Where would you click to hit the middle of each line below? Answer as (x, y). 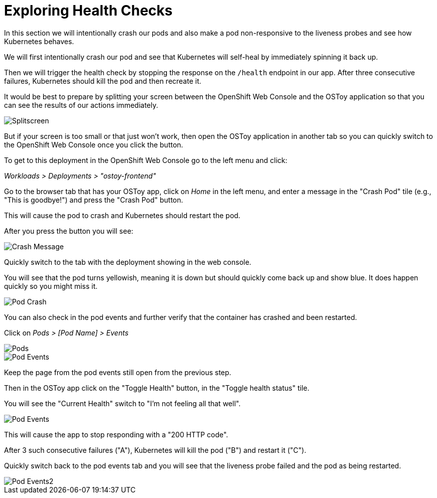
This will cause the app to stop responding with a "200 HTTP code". (116, 434)
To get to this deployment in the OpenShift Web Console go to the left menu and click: (146, 160)
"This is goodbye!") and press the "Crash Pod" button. (94, 200)
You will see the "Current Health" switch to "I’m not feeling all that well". (122, 403)
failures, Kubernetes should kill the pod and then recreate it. (103, 81)
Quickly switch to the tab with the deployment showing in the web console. (128, 262)
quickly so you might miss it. (51, 286)
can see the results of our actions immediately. (81, 105)
